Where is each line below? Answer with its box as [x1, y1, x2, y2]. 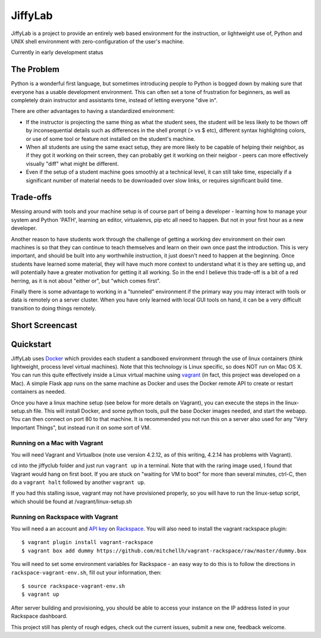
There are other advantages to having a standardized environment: [11, 108, 175, 115]
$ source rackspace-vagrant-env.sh [21, 583, 125, 589]
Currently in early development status [11, 49, 103, 56]
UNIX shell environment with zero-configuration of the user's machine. [11, 37, 184, 45]
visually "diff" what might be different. [26, 160, 119, 167]
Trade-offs [11, 192, 52, 202]
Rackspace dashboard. [11, 612, 68, 620]
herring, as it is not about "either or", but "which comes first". [11, 277, 160, 284]
